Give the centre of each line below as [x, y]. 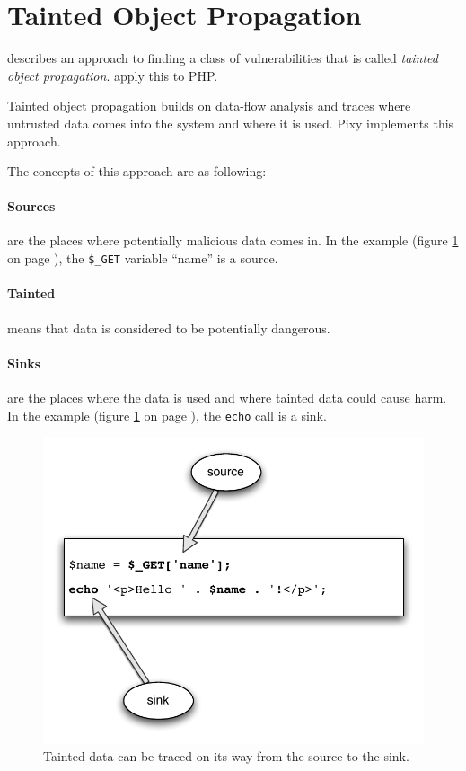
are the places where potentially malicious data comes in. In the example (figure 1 [233, 240]
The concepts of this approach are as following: [137, 171]
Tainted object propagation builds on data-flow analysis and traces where [209, 106]
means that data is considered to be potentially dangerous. [169, 328]
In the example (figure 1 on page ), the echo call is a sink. [167, 415]
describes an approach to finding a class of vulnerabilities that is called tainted [223, 58]
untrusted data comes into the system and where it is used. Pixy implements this [231, 123]
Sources [31, 206]
